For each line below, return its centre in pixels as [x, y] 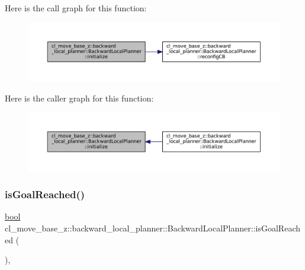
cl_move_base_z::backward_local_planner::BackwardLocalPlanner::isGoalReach [152, 228]
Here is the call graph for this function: [76, 8]
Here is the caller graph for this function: [79, 98]
